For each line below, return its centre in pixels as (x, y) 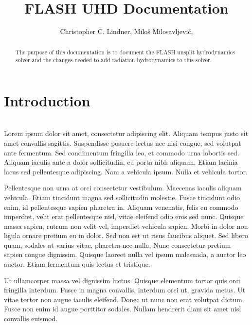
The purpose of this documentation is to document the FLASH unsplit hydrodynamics (125, 52)
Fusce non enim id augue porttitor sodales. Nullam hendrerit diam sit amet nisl (123, 309)
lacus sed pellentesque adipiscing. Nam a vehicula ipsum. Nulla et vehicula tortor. (126, 171)
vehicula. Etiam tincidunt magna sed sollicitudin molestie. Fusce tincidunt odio (122, 197)
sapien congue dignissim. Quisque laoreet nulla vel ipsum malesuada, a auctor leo (125, 254)
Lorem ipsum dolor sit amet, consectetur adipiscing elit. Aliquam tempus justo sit (126, 133)
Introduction (47, 100)
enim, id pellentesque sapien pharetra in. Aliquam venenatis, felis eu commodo (121, 207)
